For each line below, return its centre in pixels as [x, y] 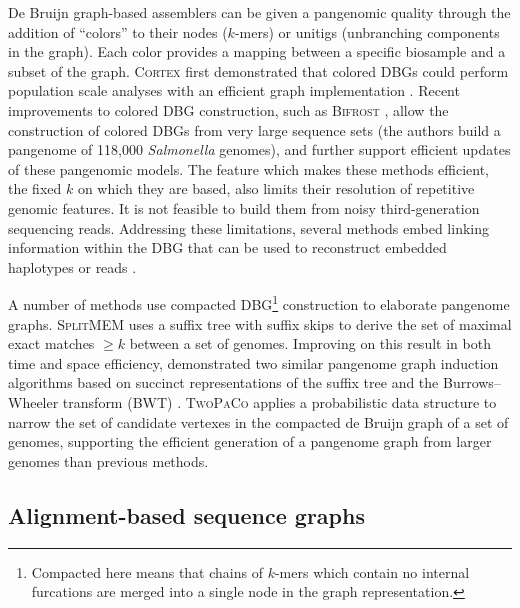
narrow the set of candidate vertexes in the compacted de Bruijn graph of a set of [258, 421]
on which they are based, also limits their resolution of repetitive [276, 188]
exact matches [51, 343]
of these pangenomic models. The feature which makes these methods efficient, [249, 168]
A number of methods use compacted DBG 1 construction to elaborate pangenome [259, 302]
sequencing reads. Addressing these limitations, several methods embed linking [248, 227]
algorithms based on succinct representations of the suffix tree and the [223, 382]
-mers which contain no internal [372, 571]
